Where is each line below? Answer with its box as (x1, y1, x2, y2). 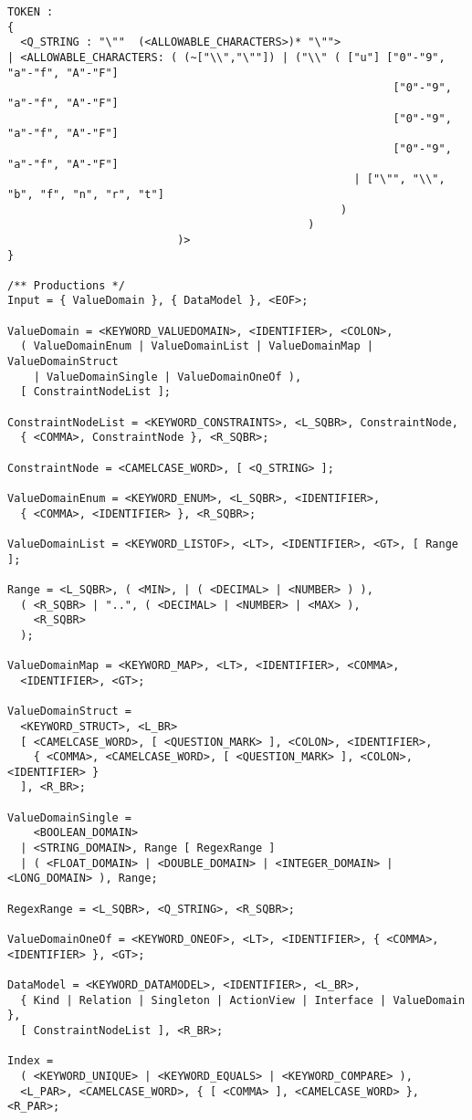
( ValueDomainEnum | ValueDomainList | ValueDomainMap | (20, 340, 373, 353)
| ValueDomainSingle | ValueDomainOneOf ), (33, 370, 302, 383)
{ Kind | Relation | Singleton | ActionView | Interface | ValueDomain (20, 993, 466, 1007)
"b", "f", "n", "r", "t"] (7, 187, 164, 201)
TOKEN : (7, 5, 54, 18)
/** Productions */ (7, 278, 125, 292)
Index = (7, 1054, 54, 1068)
